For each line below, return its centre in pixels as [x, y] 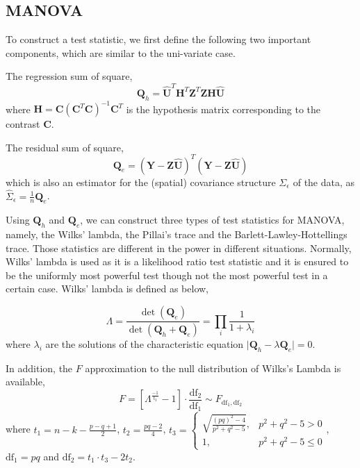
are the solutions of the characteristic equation [145, 343]
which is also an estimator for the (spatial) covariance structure [141, 182]
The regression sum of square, [69, 76]
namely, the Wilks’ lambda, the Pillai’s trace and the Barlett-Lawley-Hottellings [177, 234]
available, [25, 382]
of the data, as [324, 182]
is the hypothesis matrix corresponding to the [223, 108]
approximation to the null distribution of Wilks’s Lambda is [213, 368]
